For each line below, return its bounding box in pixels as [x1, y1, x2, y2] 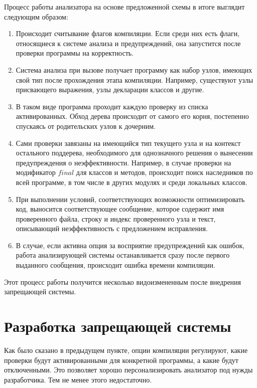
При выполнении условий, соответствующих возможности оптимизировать [16, 193, 245, 204]
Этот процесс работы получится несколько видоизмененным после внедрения [4, 276, 241, 287]
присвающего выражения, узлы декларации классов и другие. [16, 84, 204, 95]
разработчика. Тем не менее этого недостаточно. [4, 374, 152, 384]
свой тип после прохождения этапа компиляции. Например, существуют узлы [16, 74, 253, 85]
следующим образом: [4, 11, 68, 22]
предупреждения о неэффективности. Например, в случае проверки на [16, 157, 231, 167]
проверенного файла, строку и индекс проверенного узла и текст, [16, 213, 216, 224]
